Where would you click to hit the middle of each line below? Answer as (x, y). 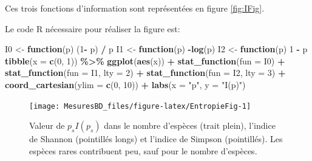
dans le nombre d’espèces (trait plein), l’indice (190, 125)
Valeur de (47, 125)
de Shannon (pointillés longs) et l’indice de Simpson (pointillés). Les (156, 139)
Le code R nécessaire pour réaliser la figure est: (93, 28)
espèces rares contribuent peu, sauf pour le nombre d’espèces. (143, 150)
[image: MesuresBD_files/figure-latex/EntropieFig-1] (140, 106)
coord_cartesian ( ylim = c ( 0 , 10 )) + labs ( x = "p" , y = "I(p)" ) (125, 84)
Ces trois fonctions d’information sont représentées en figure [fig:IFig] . (135, 8)
